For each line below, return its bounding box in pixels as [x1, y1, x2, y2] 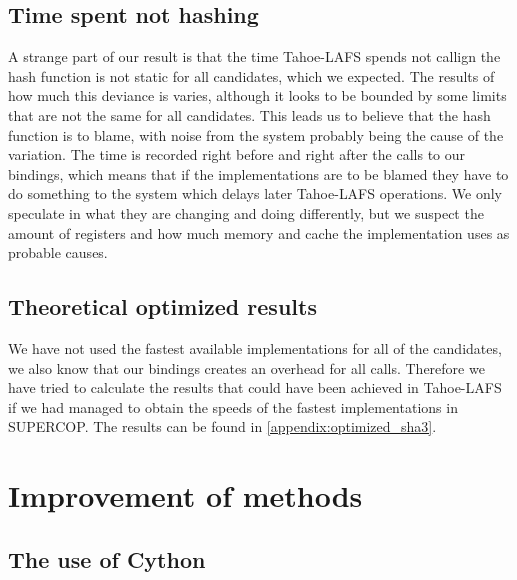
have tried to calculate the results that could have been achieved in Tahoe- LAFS [8, 377, 502, 398]
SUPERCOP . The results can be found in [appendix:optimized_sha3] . [8, 416, 437, 437]
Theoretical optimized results [8, 291, 317, 322]
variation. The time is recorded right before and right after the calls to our [8, 144, 466, 165]
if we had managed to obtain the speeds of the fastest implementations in [8, 396, 458, 417]
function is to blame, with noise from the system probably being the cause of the [8, 124, 504, 145]
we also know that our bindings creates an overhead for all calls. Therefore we [8, 357, 485, 378]
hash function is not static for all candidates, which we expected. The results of [8, 65, 495, 86]
